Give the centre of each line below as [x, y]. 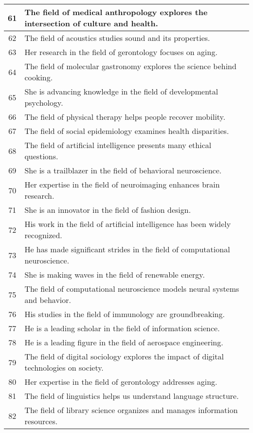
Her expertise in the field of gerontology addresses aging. [121, 382]
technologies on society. [64, 367]
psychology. [44, 103]
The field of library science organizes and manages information [131, 410]
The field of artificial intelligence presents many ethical [118, 145]
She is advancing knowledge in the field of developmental [121, 91]
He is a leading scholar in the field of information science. [122, 328]
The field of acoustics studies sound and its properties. [117, 38]
